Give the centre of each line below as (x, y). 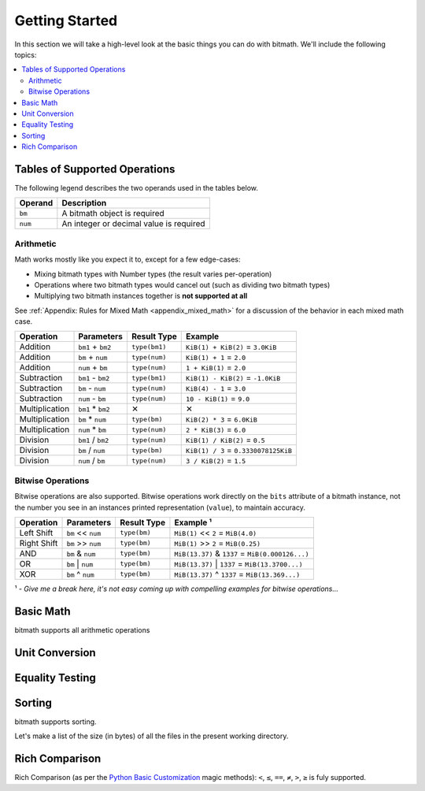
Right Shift (39, 543)
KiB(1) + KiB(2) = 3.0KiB (231, 347)
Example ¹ (193, 522)
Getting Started (66, 20)
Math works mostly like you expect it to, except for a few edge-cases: (128, 259)
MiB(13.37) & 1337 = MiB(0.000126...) (242, 553)
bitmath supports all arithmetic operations (82, 629)
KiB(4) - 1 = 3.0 (216, 388)
